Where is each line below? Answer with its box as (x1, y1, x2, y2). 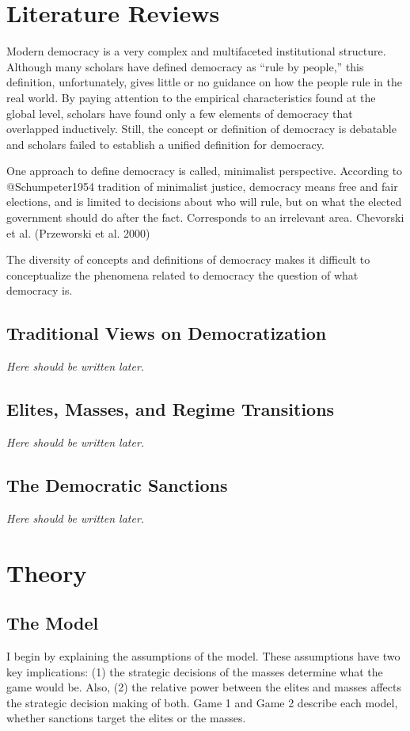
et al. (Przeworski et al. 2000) (6, 224, 150, 241)
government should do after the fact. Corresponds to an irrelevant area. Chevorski (6, 209, 404, 226)
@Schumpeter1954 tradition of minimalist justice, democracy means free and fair (6, 177, 398, 194)
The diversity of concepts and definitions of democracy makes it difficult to (6, 251, 370, 268)
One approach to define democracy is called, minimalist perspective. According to (6, 162, 403, 179)
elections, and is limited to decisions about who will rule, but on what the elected (6, 193, 402, 210)
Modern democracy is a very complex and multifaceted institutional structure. (6, 43, 386, 59)
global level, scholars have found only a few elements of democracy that (6, 105, 353, 121)
